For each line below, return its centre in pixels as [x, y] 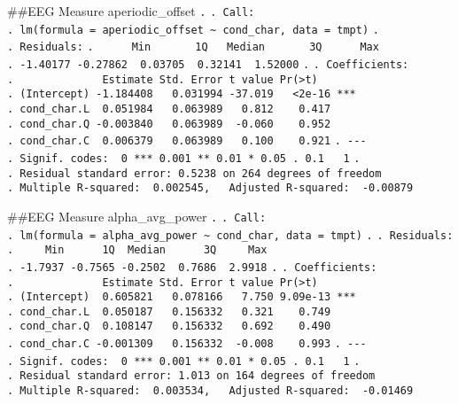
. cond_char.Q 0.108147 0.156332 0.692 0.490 [169, 326]
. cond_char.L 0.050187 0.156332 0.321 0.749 [169, 311]
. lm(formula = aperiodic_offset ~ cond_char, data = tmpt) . [193, 30]
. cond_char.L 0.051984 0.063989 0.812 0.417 [169, 109]
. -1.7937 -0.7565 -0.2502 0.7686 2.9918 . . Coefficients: [192, 267]
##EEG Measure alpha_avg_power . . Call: [137, 216]
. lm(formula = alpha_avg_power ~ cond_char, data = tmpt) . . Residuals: [230, 235]
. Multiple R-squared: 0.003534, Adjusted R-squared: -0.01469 [210, 391]
